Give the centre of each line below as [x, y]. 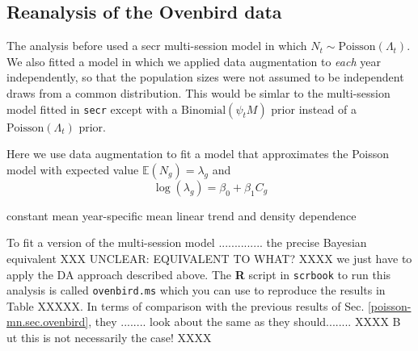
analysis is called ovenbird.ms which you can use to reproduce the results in [196, 290]
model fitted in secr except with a [92, 109]
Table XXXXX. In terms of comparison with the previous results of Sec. [186, 305]
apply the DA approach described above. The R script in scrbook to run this [199, 274]
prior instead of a [314, 109]
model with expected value [73, 169]
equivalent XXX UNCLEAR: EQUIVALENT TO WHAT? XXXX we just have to [209, 258]
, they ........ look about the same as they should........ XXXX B [245, 322]
